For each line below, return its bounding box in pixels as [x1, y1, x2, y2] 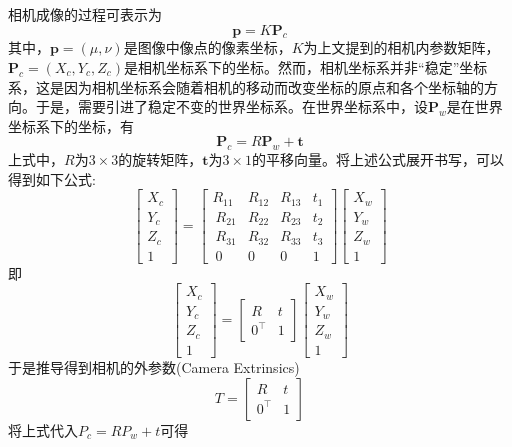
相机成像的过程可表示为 [8, 4, 162, 24]
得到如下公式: [8, 168, 96, 189]
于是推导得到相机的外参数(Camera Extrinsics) [8, 356, 300, 377]
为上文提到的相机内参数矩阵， [303, 37, 500, 58]
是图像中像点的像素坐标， [123, 37, 292, 58]
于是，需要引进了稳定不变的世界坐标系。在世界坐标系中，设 [35, 96, 428, 117]
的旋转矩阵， [118, 149, 203, 170]
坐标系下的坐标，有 [8, 115, 134, 136]
